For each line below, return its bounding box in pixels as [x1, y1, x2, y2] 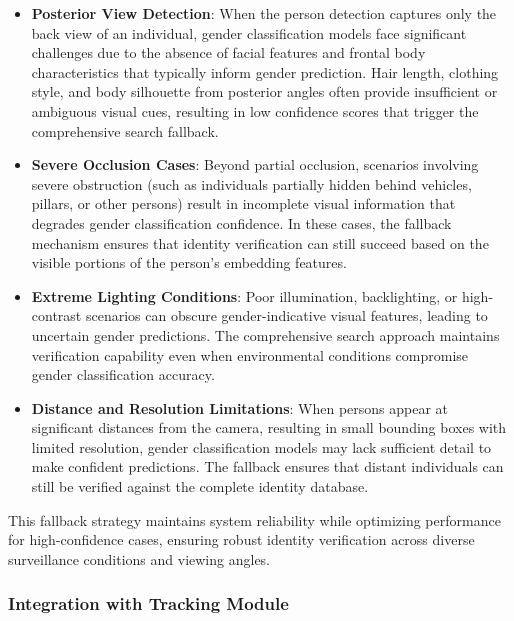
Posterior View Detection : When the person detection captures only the [31, 3, 497, 23]
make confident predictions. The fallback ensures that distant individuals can [31, 456, 504, 477]
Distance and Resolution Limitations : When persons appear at [31, 397, 449, 418]
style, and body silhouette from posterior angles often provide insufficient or [31, 81, 498, 102]
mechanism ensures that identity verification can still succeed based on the [31, 232, 489, 253]
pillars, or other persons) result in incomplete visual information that [31, 193, 456, 214]
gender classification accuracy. [31, 364, 215, 385]
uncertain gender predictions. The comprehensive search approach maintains [31, 324, 500, 345]
